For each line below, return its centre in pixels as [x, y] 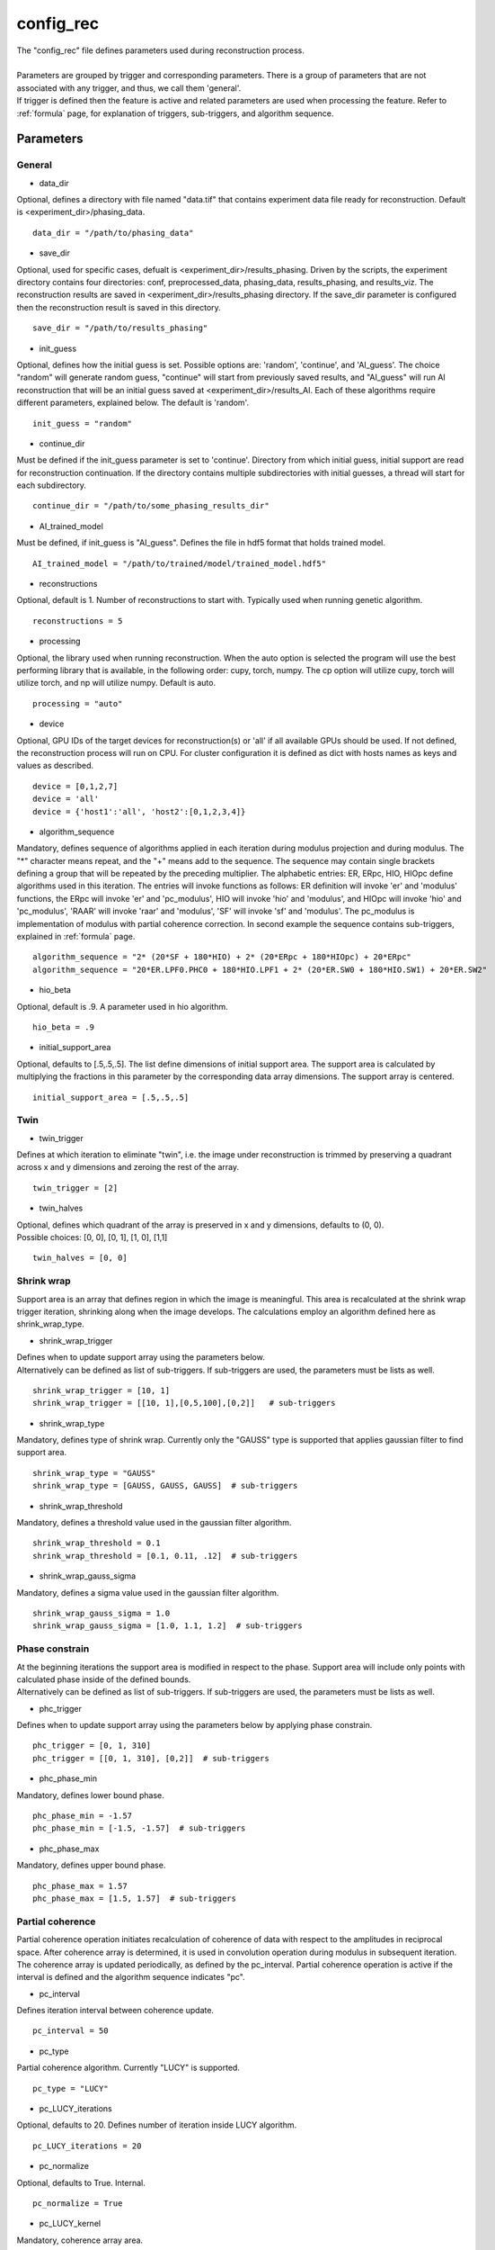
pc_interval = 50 [71, 2031]
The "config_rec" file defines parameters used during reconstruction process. [161, 50]
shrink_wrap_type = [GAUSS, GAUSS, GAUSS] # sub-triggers [165, 1486]
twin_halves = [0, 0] [80, 1258]
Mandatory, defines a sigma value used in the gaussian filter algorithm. [148, 1592]
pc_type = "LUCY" [71, 2088]
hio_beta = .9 [63, 1027]
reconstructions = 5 [78, 621]
